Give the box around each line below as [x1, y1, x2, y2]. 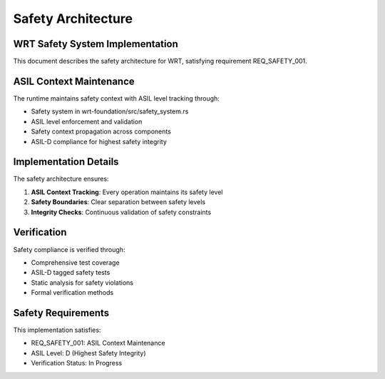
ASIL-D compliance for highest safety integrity [31, 137, 168, 146]
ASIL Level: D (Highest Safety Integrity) [31, 348, 146, 357]
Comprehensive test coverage [31, 258, 120, 267]
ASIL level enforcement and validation [31, 117, 143, 126]
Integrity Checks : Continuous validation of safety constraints [31, 208, 212, 216]
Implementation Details [13, 156, 119, 168]
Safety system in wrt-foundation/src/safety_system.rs [31, 107, 189, 116]
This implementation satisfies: [13, 325, 101, 334]
